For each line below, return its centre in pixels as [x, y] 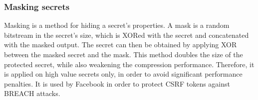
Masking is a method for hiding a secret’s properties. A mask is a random [117, 25]
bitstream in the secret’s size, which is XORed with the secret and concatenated [127, 35]
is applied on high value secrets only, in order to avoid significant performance [123, 74]
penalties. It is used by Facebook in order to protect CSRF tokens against [117, 83]
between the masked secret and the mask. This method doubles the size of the [124, 54]
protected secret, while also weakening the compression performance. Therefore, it [129, 64]
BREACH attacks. [32, 93]
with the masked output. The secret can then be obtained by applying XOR [121, 45]
